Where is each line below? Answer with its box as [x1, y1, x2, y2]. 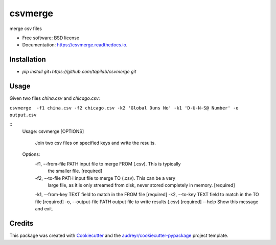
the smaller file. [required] [48, 168, 103, 174]
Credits [9, 219, 34, 228]
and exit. [35, 206, 54, 212]
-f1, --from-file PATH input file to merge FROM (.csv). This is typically [35, 160, 181, 167]
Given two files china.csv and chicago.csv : [9, 95, 100, 101]
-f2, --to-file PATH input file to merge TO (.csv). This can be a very [35, 175, 176, 181]
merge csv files [9, 25, 42, 32]
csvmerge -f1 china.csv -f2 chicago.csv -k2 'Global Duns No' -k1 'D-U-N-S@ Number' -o [9, 105, 239, 111]
